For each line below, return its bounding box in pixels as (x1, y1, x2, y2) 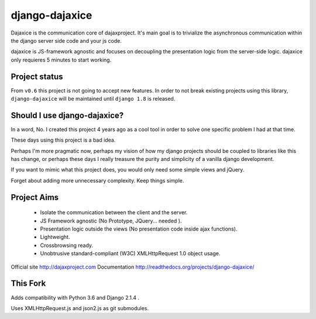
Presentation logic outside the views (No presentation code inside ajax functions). (40, 225, 238, 232)
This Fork (11, 279, 46, 289)
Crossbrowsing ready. (40, 242, 94, 249)
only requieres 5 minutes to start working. (11, 56, 112, 63)
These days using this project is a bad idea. (11, 136, 116, 143)
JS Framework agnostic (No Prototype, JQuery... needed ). (40, 217, 182, 224)
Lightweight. (40, 234, 70, 241)
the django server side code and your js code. (11, 37, 122, 44)
